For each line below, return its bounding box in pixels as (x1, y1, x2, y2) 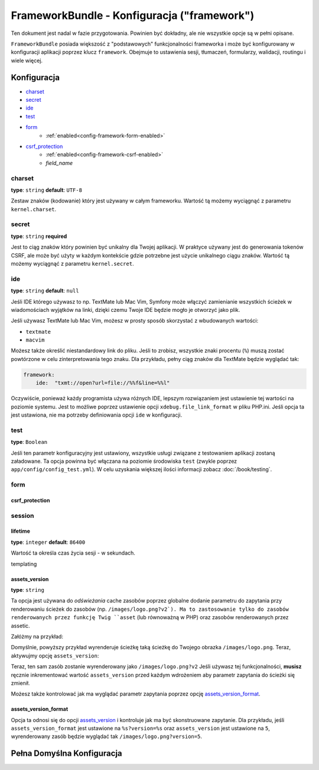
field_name (45, 159, 73, 166)
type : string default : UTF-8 (11, 186, 83, 194)
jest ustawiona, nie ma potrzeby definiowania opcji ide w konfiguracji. (11, 411, 183, 418)
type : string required (11, 233, 67, 240)
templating (11, 560, 37, 568)
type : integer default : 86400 (11, 539, 86, 546)
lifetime (11, 527, 31, 535)
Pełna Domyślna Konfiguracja (11, 749, 122, 759)
